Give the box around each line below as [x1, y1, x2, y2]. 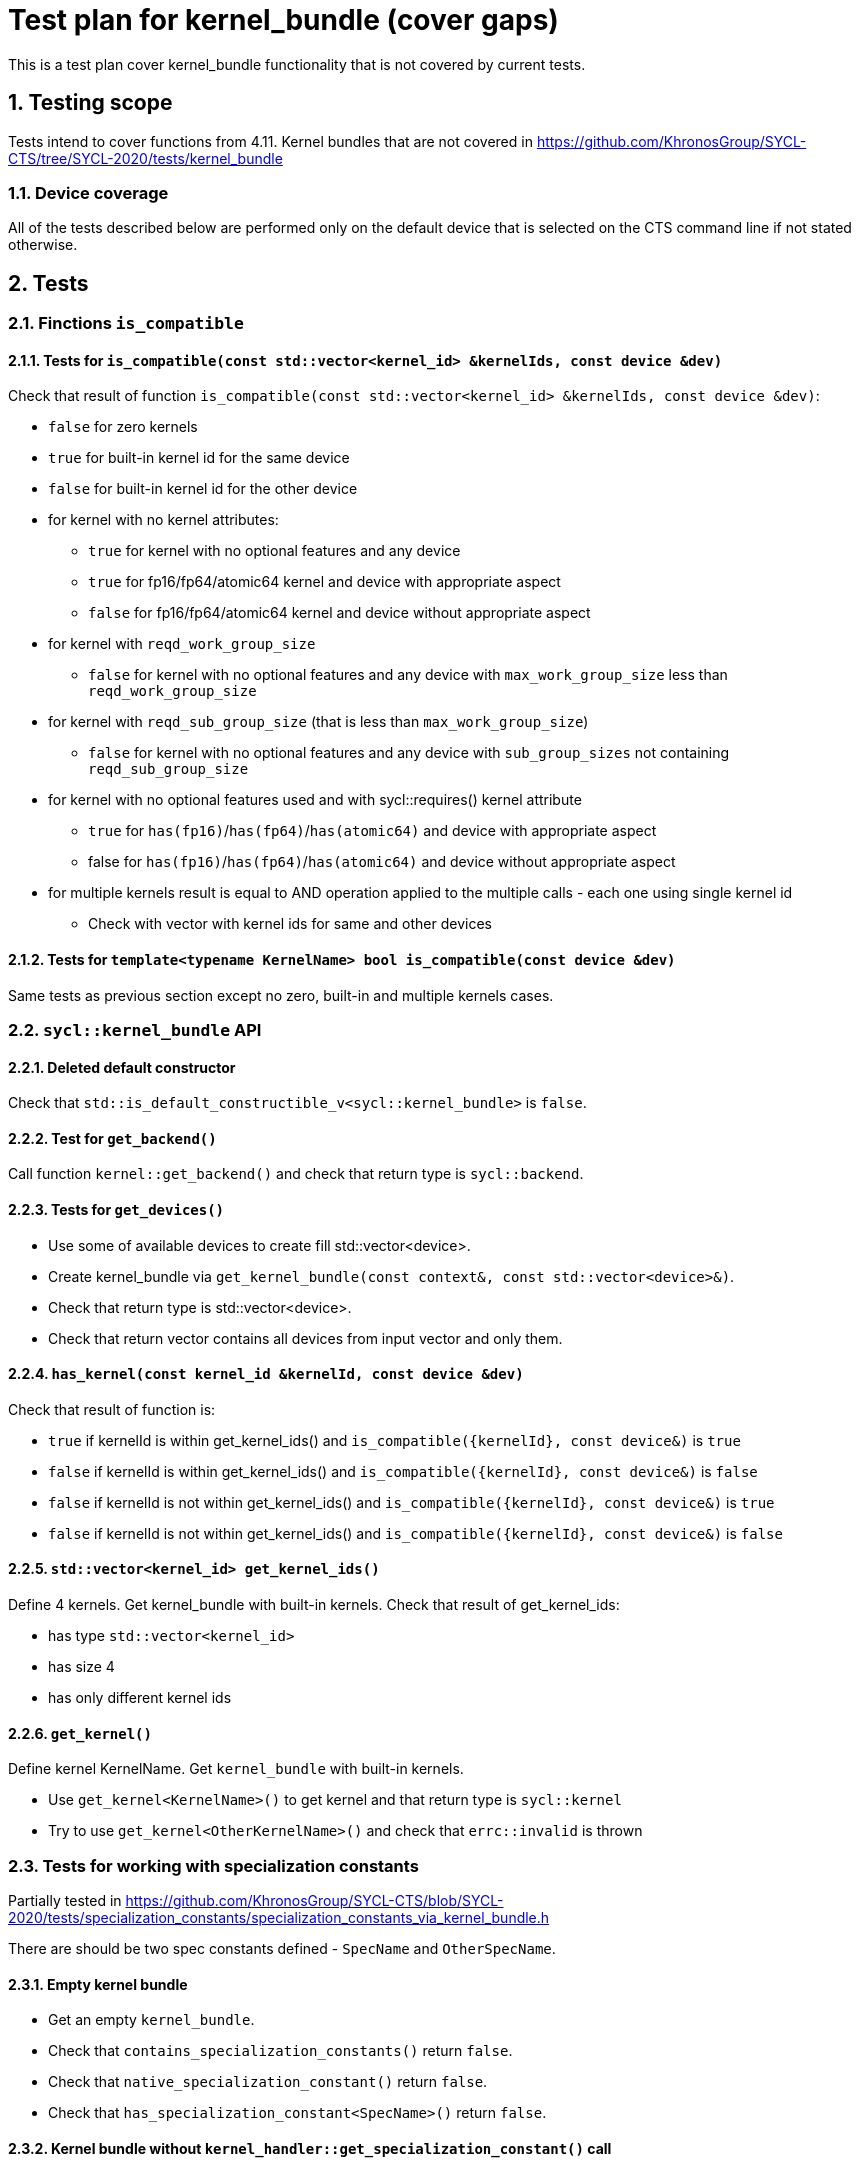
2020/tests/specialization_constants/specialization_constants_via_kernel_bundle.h [8, 1909, 550, 1927]
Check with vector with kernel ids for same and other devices [88, 915, 492, 933]
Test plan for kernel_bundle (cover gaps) [8, 3, 559, 37]
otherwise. [8, 236, 78, 254]
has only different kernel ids [48, 1689, 232, 1707]
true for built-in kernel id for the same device [48, 449, 350, 467]
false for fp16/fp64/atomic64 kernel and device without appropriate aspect [88, 604, 591, 622]
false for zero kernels [48, 418, 198, 436]
